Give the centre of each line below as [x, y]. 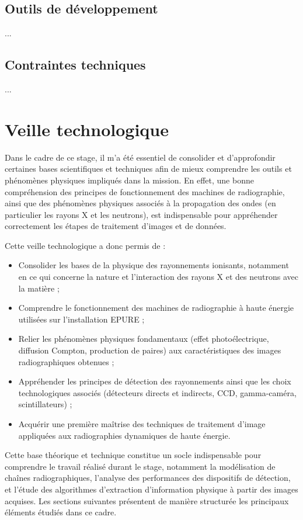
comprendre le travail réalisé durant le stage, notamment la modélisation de [140, 466]
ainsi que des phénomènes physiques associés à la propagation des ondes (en [140, 203]
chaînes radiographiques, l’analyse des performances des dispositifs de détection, [148, 478]
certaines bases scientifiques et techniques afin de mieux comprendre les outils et [148, 169]
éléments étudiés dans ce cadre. [61, 512]
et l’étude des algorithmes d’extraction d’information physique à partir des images [151, 489]
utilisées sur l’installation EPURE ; [81, 319]
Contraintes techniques [75, 65]
